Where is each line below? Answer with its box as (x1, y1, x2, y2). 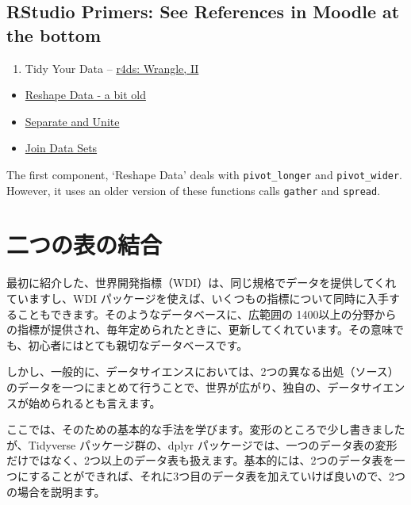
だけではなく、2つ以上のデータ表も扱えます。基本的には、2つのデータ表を (6, 452, 394, 469)
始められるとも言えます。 (28, 394, 161, 411)
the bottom (6, 22, 102, 47)
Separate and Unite (25, 113, 120, 129)
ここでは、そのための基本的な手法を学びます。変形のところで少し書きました (6, 421, 405, 438)
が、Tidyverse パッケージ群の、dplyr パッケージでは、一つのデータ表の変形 (6, 436, 398, 453)
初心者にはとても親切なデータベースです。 (28, 336, 248, 353)
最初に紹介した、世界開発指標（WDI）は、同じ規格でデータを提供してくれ (6, 274, 397, 291)
